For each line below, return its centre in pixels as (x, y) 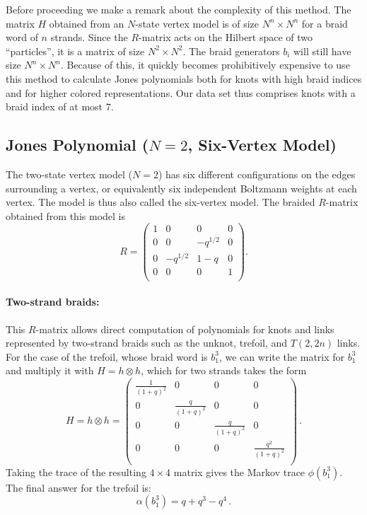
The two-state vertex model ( (69, 174)
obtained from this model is (65, 215)
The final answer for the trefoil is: (78, 487)
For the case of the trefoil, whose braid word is (107, 356)
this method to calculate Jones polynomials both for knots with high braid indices (184, 78)
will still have (322, 51)
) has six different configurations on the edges (257, 174)
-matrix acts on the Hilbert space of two (226, 37)
